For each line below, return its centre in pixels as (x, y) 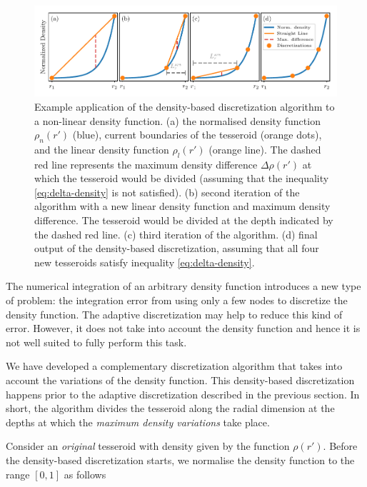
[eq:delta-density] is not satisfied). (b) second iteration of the (167, 192)
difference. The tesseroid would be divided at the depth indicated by (184, 220)
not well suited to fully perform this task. (96, 342)
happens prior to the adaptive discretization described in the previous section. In (183, 394)
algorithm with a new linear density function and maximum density (182, 206)
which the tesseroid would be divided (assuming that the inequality (182, 178)
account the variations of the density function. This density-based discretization (180, 380)
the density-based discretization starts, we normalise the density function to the (180, 460)
